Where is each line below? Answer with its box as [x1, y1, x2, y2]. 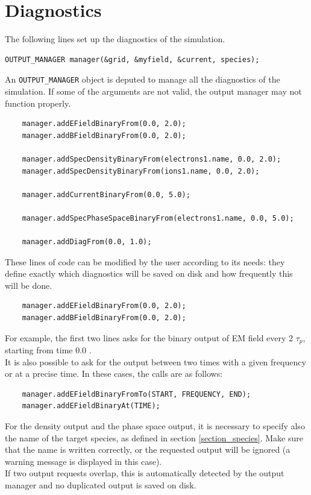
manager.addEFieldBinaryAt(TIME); [22, 402, 160, 411]
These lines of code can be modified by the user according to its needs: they [5, 255, 285, 268]
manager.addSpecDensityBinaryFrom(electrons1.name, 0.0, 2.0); [22, 154, 281, 163]
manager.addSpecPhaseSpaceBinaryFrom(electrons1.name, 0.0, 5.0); [22, 213, 294, 222]
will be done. [5, 279, 52, 291]
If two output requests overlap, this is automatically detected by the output [5, 467, 284, 479]
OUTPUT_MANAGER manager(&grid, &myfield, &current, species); [5, 55, 260, 64]
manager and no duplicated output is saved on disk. [5, 479, 196, 491]
